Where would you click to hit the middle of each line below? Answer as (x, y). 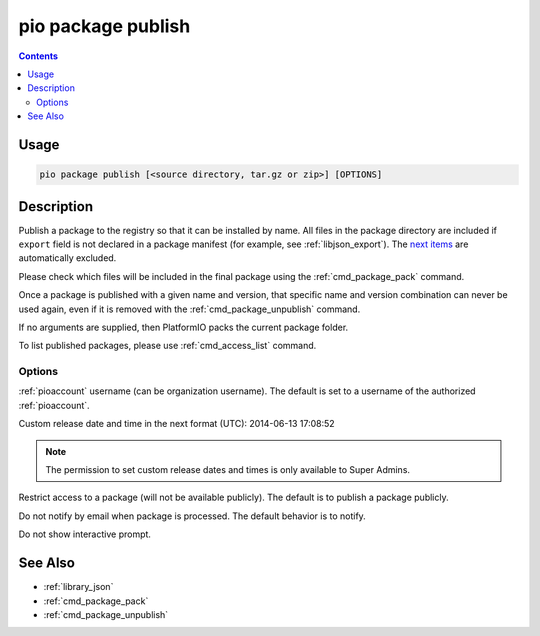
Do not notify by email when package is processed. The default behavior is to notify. (192, 516)
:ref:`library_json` (78, 587)
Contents (38, 56)
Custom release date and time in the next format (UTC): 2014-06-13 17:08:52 (176, 424)
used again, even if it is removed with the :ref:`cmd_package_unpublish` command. (189, 309)
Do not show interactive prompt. (85, 534)
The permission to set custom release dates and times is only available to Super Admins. (227, 470)
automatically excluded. (67, 258)
